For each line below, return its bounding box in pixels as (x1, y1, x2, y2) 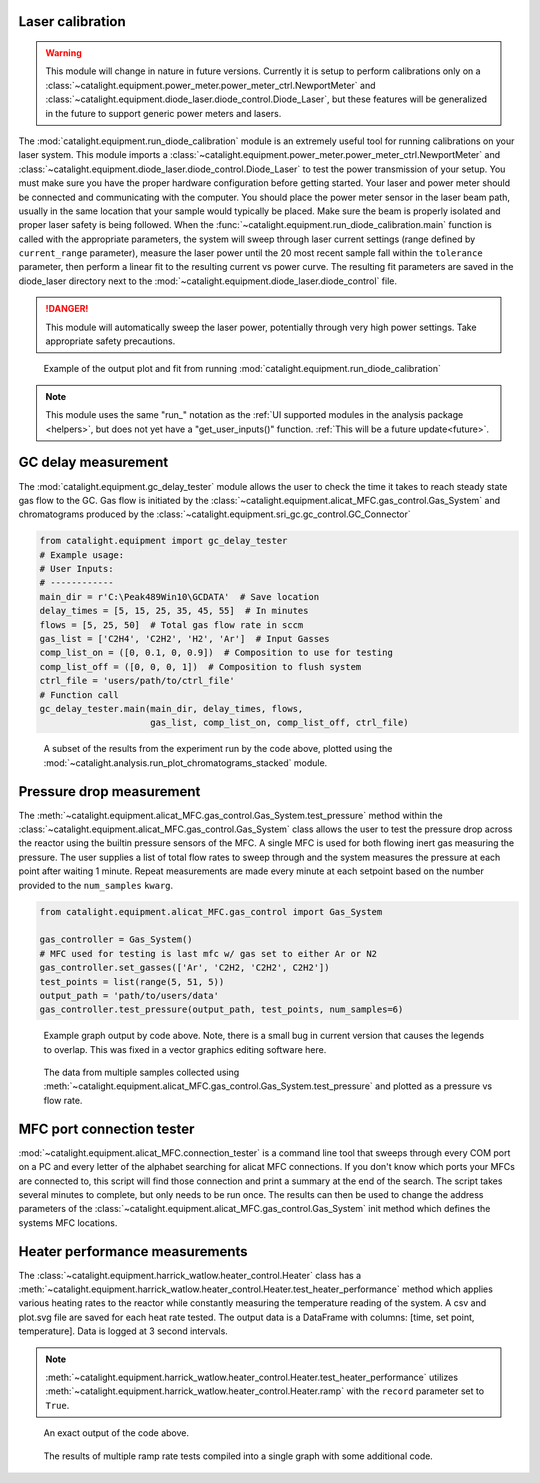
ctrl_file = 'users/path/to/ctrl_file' (39, 675, 235, 687)
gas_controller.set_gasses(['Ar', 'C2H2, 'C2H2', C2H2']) (39, 962, 330, 974)
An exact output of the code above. (43, 1427, 190, 1439)
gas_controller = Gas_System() (39, 934, 194, 945)
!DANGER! (45, 303, 89, 315)
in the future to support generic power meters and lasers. (45, 107, 282, 119)
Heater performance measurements (18, 1243, 249, 1260)
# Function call (39, 689, 120, 700)
